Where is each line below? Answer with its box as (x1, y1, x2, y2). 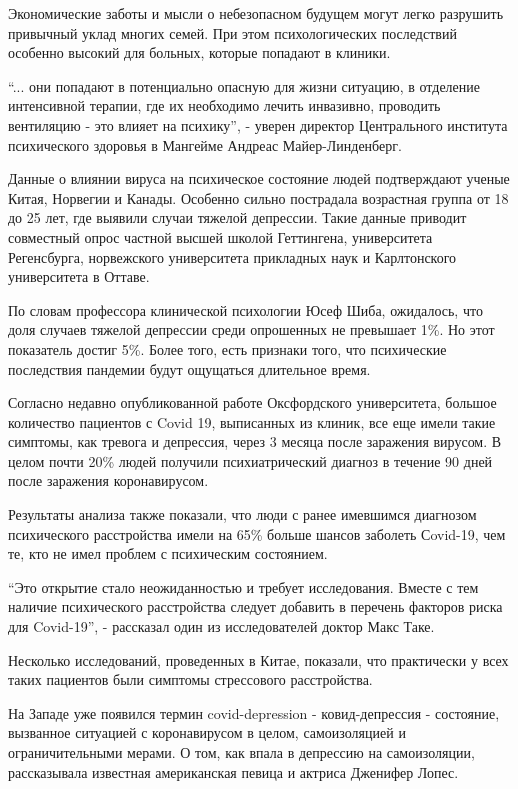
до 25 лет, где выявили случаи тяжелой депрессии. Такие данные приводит (8, 207, 467, 228)
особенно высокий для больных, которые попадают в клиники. (8, 42, 391, 63)
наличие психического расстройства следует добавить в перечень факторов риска (8, 596, 503, 617)
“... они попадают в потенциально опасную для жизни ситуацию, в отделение (8, 75, 480, 96)
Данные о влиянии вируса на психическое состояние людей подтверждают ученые (8, 168, 510, 189)
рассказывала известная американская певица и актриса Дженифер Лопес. (8, 761, 459, 782)
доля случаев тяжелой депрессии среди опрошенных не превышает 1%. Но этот (8, 319, 495, 340)
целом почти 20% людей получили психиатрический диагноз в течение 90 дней (8, 450, 493, 471)
